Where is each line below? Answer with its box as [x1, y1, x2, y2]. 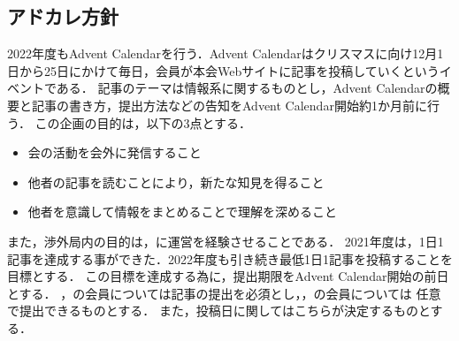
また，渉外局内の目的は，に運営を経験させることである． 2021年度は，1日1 [7, 231, 444, 250]
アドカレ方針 [7, 3, 119, 30]
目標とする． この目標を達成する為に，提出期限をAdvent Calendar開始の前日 [7, 267, 449, 285]
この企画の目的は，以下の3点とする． [34, 113, 252, 132]
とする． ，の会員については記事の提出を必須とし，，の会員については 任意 [7, 284, 441, 302]
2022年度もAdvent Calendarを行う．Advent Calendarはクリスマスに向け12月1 [7, 44, 444, 63]
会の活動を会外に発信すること [27, 143, 202, 162]
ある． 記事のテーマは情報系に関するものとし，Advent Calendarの [56, 79, 438, 97]
